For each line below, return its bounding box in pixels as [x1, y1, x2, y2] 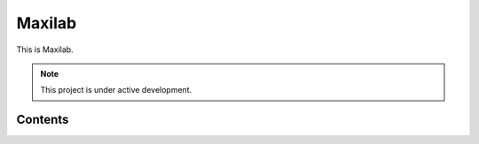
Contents [16, 112, 69, 127]
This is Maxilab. [16, 44, 75, 55]
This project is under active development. [40, 85, 192, 95]
